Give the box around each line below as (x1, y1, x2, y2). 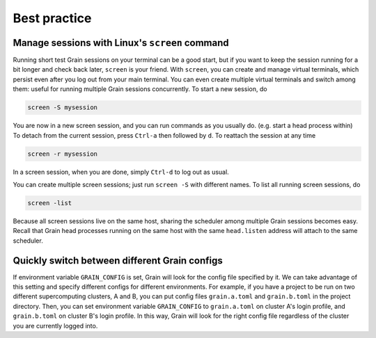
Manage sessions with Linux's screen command (13, 37, 229, 49)
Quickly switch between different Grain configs (13, 255, 223, 266)
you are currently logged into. (13, 321, 98, 330)
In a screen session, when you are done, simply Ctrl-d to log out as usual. (13, 168, 229, 176)
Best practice (13, 10, 92, 26)
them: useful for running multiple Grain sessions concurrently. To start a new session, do (13, 85, 267, 93)
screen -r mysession (27, 150, 97, 158)
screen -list (27, 199, 72, 207)
